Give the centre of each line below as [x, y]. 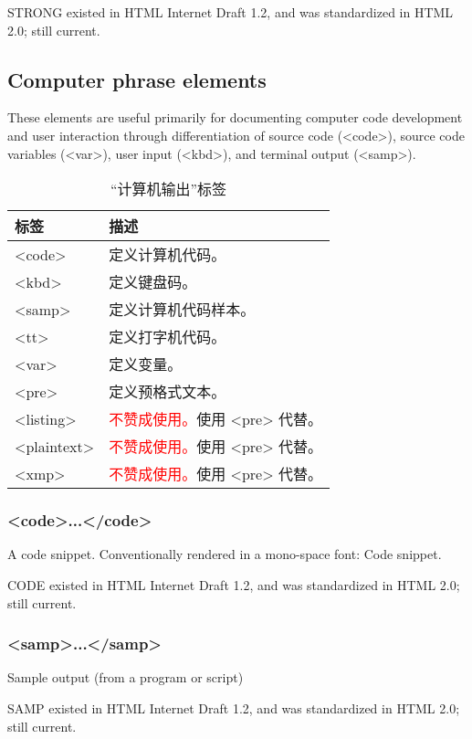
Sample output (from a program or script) [126, 677]
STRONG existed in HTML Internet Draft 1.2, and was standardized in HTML [231, 12]
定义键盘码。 [153, 282]
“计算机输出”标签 [168, 189]
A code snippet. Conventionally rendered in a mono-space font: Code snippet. [225, 554]
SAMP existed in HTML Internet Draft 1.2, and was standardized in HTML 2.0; [234, 707]
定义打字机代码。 [168, 337]
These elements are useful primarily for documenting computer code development [235, 117]
